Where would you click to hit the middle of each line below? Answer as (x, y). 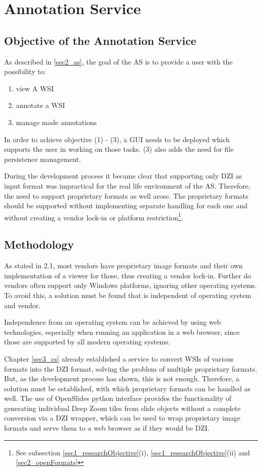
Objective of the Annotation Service (100, 40)
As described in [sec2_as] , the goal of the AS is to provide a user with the (118, 61)
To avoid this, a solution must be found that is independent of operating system (128, 295)
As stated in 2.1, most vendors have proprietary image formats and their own (123, 266)
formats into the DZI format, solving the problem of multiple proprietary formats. (131, 368)
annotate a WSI (41, 105)
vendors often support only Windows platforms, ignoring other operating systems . (130, 285)
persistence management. (43, 159)
